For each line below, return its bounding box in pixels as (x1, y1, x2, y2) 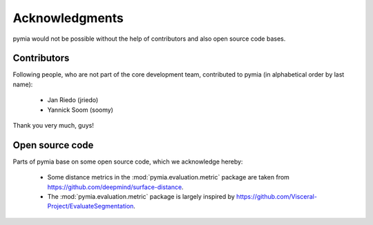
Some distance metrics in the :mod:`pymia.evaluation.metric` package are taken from (47, 173, 290, 182)
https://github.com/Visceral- (236, 193, 318, 201)
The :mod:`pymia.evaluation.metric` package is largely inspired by (47, 193, 235, 201)
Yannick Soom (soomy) (47, 106, 114, 114)
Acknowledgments (12, 10, 124, 26)
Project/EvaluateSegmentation (47, 202, 134, 211)
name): (12, 80, 33, 88)
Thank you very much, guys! (12, 121, 95, 130)
